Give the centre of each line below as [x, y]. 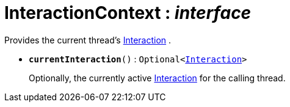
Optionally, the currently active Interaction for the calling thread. [157, 78]
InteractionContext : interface [128, 13]
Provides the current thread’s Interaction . [88, 40]
